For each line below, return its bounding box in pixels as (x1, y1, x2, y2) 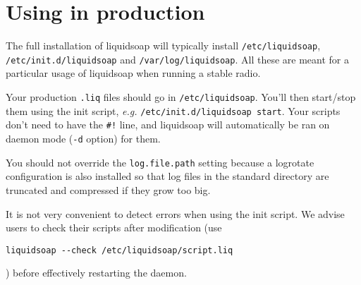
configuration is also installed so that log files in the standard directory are (6, 169, 329, 183)
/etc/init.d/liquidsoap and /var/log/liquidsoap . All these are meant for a (6, 51, 349, 66)
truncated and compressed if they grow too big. (6, 182, 211, 197)
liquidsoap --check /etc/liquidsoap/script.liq (6, 245, 233, 255)
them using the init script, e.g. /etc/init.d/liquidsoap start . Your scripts (6, 103, 341, 118)
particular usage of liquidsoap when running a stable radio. (6, 66, 261, 80)
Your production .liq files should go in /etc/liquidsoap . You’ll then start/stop (6, 90, 356, 104)
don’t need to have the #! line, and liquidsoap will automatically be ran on (6, 117, 330, 132)
